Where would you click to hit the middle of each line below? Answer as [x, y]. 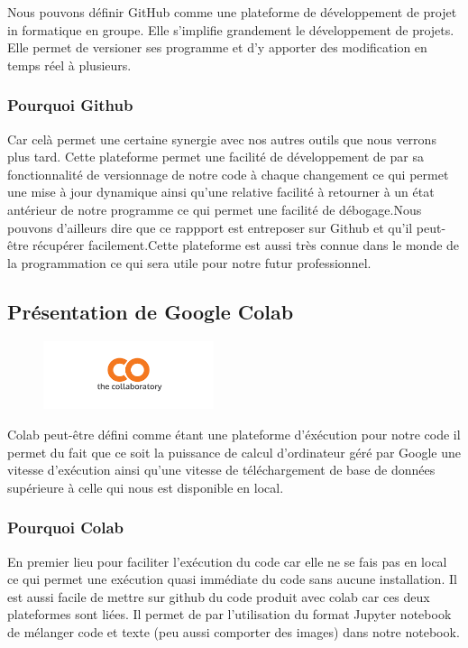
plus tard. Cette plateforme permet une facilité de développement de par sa [216, 157]
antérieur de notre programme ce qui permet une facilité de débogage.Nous [215, 209]
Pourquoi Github [70, 105]
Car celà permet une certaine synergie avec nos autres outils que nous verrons [222, 139]
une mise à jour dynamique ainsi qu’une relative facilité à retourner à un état [221, 192]
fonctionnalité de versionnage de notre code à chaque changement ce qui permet [228, 174]
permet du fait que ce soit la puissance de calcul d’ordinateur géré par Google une [234, 452]
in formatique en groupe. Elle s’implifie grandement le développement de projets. [231, 29]
